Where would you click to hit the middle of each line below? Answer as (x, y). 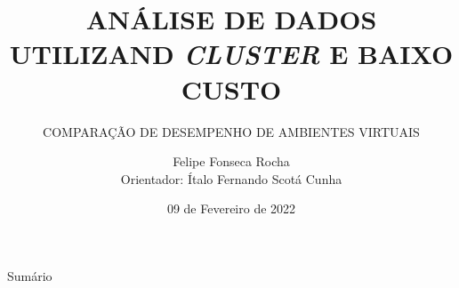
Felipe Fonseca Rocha (231, 161)
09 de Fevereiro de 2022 (231, 208)
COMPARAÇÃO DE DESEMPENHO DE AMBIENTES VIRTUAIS (231, 131)
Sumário (30, 275)
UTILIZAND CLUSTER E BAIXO (231, 54)
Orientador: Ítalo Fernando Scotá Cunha (231, 178)
